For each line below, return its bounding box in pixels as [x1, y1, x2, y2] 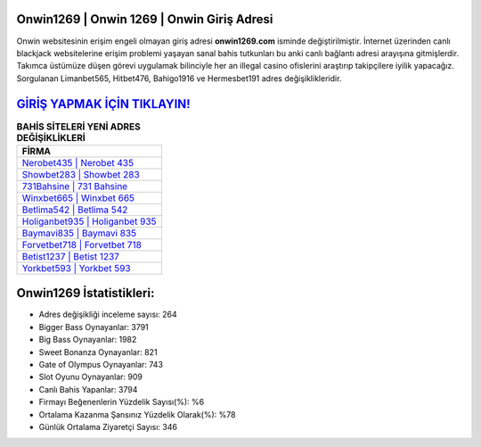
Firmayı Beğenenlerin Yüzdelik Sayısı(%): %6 [38, 397, 205, 408]
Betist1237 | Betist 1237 [21, 250, 120, 262]
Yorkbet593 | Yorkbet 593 [21, 261, 131, 274]
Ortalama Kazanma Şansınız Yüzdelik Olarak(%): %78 [38, 409, 236, 419]
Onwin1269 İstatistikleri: [16, 286, 155, 301]
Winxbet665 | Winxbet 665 [21, 192, 135, 204]
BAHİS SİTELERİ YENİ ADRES [16, 120, 142, 133]
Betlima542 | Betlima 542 [21, 203, 128, 216]
